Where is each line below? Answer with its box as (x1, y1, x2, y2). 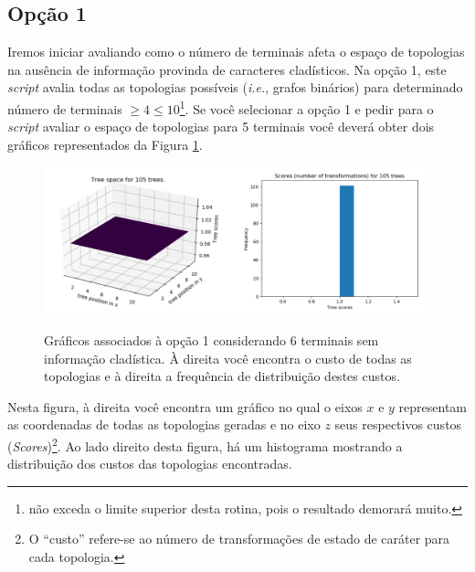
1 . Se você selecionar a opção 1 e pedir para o (179, 96, 434, 118)
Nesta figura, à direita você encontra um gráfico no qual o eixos (7, 397, 363, 416)
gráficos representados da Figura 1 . (7, 134, 203, 154)
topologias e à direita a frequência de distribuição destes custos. (44, 366, 400, 386)
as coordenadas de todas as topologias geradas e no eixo (7, 415, 321, 434)
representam (398, 397, 467, 416)
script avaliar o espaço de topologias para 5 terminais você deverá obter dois (7, 117, 435, 136)
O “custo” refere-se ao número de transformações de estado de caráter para (28, 529, 450, 548)
